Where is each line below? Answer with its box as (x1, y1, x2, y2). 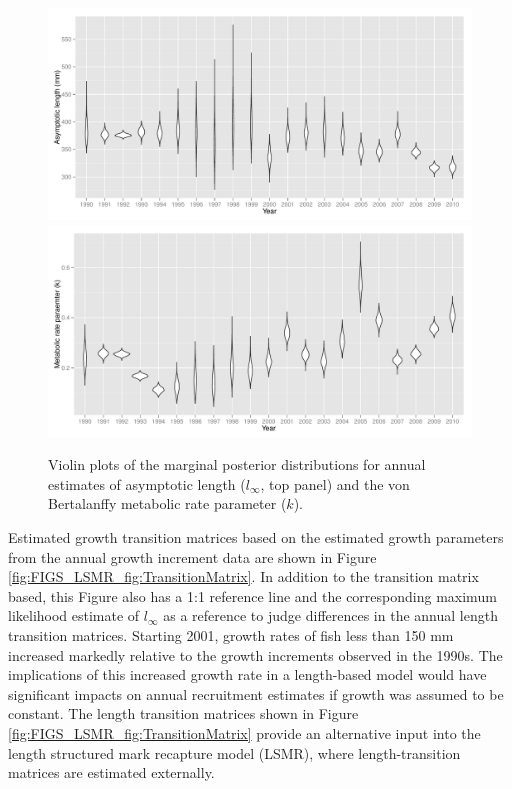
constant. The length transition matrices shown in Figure (8, 703, 359, 724)
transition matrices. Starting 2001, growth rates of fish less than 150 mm (8, 624, 454, 645)
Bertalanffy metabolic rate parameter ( (48, 493, 287, 514)
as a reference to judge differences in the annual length (163, 605, 498, 626)
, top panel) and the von (260, 473, 410, 494)
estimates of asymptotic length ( (48, 473, 246, 494)
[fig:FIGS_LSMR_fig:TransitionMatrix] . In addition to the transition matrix (8, 566, 479, 587)
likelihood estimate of (8, 605, 140, 626)
